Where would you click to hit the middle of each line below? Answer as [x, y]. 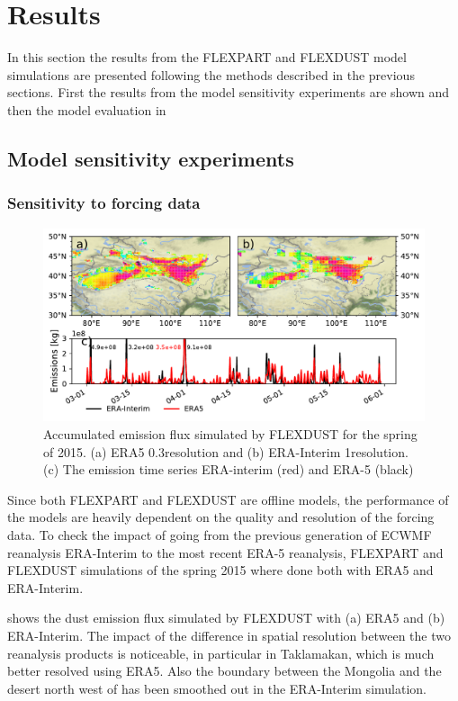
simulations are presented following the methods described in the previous [211, 74]
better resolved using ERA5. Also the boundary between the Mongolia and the [225, 671]
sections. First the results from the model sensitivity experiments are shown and [229, 92]
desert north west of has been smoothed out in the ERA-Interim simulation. [217, 688]
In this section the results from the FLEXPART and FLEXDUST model [207, 57]
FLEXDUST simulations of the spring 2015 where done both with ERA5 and [220, 570]
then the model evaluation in [87, 109]
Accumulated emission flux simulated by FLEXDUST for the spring [230, 433]
